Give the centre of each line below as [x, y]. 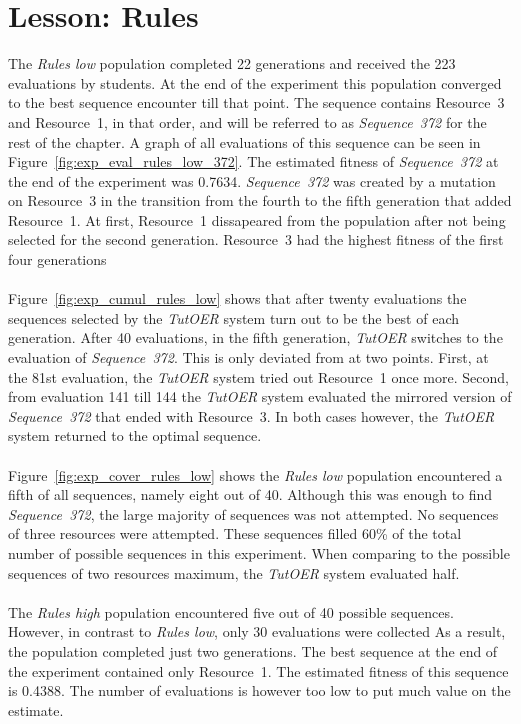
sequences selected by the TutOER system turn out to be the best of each [233, 317]
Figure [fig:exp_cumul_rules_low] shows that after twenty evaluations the [237, 298]
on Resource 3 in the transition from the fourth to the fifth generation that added [260, 200]
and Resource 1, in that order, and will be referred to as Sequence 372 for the [247, 121]
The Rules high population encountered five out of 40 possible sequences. [231, 611]
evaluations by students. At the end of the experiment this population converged [255, 82]
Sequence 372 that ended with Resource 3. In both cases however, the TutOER [251, 415]
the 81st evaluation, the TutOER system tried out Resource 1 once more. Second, [258, 376]
